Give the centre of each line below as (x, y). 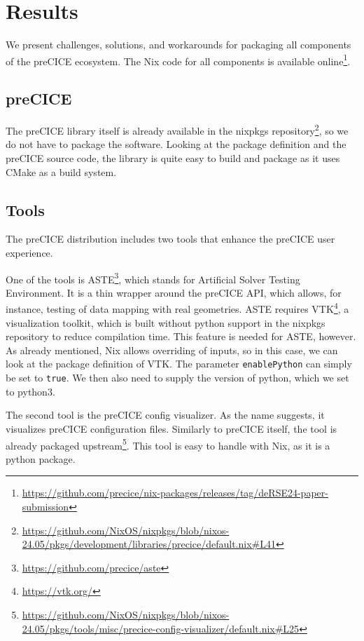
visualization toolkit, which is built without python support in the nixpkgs (166, 322)
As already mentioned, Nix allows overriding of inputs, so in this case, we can (172, 350)
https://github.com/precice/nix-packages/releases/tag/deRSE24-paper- (175, 493)
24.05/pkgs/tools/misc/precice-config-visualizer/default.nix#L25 (161, 628)
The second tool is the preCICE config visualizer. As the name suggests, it (165, 415)
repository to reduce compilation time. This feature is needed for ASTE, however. (181, 336)
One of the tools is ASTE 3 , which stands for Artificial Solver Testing (153, 278)
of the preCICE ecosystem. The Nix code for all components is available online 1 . (178, 60)
